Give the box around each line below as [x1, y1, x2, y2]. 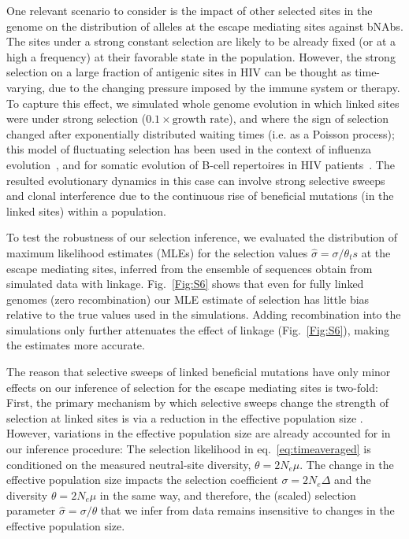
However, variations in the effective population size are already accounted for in [6, 425, 391, 441]
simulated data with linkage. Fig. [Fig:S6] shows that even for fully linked [6, 275, 364, 292]
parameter [6, 502, 56, 519]
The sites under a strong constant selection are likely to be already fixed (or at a [6, 33, 396, 50]
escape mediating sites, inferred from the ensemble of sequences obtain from [6, 260, 373, 276]
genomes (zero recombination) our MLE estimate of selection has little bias [6, 290, 370, 307]
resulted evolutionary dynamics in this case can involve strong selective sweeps [6, 172, 385, 188]
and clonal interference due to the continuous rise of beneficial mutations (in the [6, 187, 394, 204]
